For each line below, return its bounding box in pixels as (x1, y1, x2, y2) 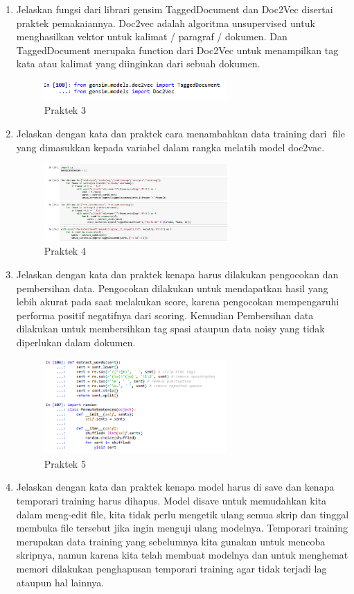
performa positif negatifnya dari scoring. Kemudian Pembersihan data (16, 307, 314, 322)
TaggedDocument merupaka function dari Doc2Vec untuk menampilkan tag (16, 42, 339, 57)
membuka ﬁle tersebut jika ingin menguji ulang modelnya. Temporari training (16, 520, 348, 535)
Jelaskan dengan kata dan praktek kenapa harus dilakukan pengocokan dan (16, 267, 339, 282)
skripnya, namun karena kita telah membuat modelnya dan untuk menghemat (16, 548, 348, 562)
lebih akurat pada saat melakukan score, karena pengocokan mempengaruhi (16, 294, 339, 309)
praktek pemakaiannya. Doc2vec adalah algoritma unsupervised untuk (16, 15, 315, 30)
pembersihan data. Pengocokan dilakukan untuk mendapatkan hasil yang (16, 280, 328, 295)
